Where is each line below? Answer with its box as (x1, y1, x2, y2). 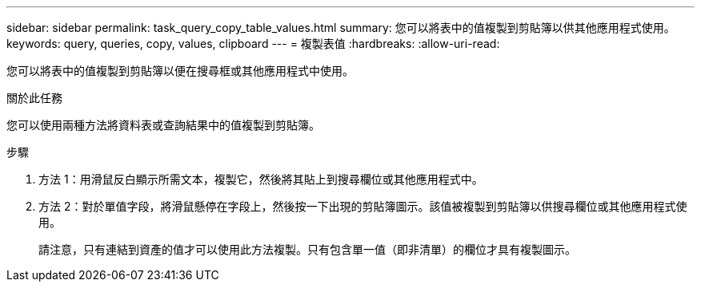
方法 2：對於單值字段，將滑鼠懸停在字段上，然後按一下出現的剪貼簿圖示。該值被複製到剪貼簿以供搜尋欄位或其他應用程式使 (38, 199, 687, 213)
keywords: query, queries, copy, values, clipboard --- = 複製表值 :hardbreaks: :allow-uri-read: (6, 37, 500, 50)
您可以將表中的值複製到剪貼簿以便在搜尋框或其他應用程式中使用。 (6, 64, 354, 77)
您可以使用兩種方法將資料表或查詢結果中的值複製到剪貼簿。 (6, 118, 320, 132)
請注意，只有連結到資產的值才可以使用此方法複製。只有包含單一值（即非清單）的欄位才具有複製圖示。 (38, 243, 576, 256)
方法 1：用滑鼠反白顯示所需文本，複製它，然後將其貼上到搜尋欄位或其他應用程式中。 (38, 172, 483, 186)
